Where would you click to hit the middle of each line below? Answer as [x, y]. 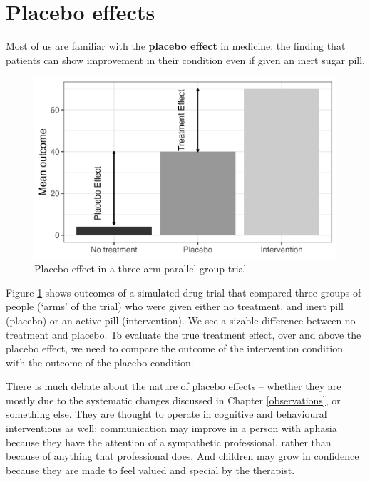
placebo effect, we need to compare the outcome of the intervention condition [174, 348]
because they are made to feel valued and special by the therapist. [150, 470]
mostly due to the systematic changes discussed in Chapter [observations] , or [173, 400]
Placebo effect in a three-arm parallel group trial [140, 268]
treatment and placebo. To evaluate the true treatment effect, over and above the [184, 334]
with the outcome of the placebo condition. [100, 362]
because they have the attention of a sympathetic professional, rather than [169, 442]
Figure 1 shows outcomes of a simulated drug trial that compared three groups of [184, 292]
